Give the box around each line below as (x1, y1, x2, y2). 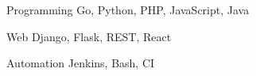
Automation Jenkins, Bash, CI (6, 55, 155, 71)
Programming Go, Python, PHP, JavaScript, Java (6, 2, 250, 17)
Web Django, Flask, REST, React (6, 28, 172, 44)
